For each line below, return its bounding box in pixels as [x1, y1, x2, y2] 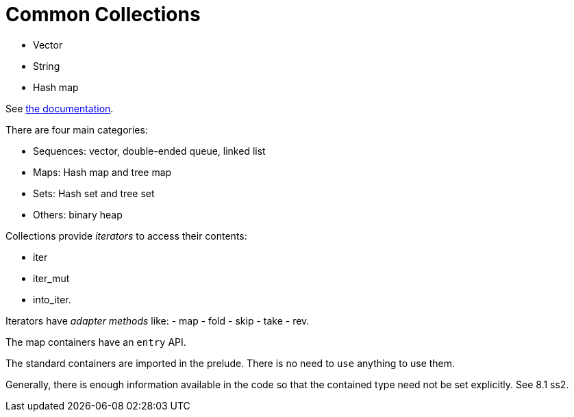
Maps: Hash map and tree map [33, 166, 172, 178]
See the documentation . [5, 102, 114, 114]
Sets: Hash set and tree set [33, 187, 155, 199]
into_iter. [33, 293, 71, 305]
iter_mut [33, 272, 70, 284]
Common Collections [5, 3, 201, 26]
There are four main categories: [5, 123, 148, 136]
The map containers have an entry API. [5, 336, 186, 348]
